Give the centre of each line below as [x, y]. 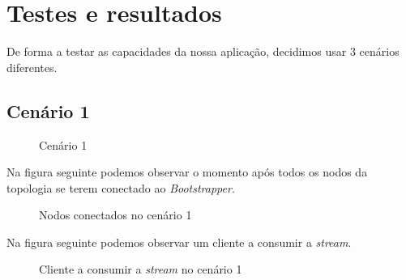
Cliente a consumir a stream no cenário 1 [141, 269]
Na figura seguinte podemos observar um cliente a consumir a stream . [179, 242]
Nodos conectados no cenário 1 [115, 215]
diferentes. [32, 67]
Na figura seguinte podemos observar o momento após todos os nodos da [187, 172]
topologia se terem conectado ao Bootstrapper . [121, 187]
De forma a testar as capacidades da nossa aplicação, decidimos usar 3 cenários [203, 51]
